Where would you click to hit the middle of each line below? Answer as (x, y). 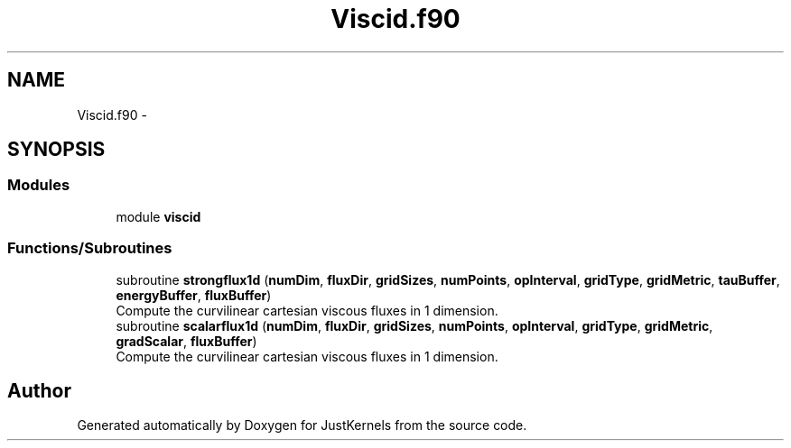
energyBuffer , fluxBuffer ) (194, 295)
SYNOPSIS (56, 150)
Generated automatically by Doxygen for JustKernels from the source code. (302, 425)
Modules (39, 185)
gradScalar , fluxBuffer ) (186, 341)
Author (39, 390)
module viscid (158, 216)
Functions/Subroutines (90, 248)
